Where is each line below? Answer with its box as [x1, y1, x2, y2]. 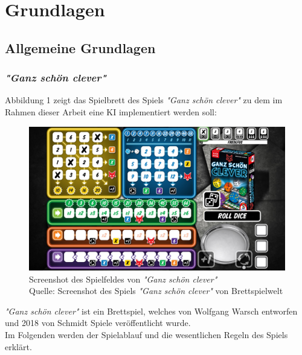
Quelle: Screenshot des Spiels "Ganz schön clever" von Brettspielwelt [29, 284, 283, 297]
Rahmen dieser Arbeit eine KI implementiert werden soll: [5, 105, 217, 118]
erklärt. [5, 340, 32, 353]
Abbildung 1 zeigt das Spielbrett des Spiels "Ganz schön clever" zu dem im [5, 94, 283, 106]
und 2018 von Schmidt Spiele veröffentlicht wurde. [5, 316, 191, 329]
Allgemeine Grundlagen [5, 38, 156, 57]
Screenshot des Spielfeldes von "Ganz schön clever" [29, 272, 217, 285]
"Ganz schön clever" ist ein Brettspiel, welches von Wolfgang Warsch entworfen [5, 304, 298, 317]
